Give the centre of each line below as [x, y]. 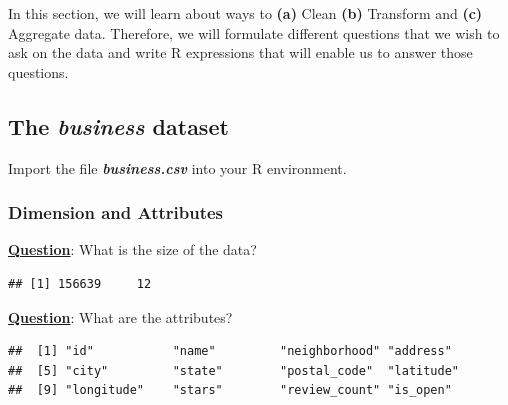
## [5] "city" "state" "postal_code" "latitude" [234, 370]
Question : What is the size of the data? [132, 249]
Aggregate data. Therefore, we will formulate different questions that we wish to [254, 32]
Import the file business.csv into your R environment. [177, 167]
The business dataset [118, 125]
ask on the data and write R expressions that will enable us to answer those [240, 52]
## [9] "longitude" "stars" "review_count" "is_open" [230, 390]
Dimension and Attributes [116, 212]
